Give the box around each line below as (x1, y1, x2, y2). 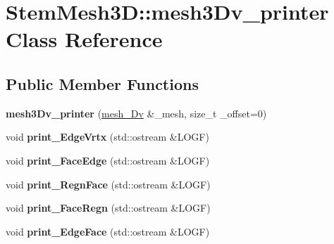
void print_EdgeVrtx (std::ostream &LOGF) (6, 129, 209, 144)
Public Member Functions (6, 72, 199, 94)
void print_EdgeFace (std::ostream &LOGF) (6, 224, 210, 238)
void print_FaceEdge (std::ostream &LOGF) (6, 153, 210, 167)
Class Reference (6, 25, 163, 53)
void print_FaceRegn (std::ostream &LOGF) (6, 200, 211, 215)
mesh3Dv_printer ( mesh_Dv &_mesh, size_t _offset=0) (6, 105, 267, 120)
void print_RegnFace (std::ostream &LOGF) (6, 176, 211, 191)
